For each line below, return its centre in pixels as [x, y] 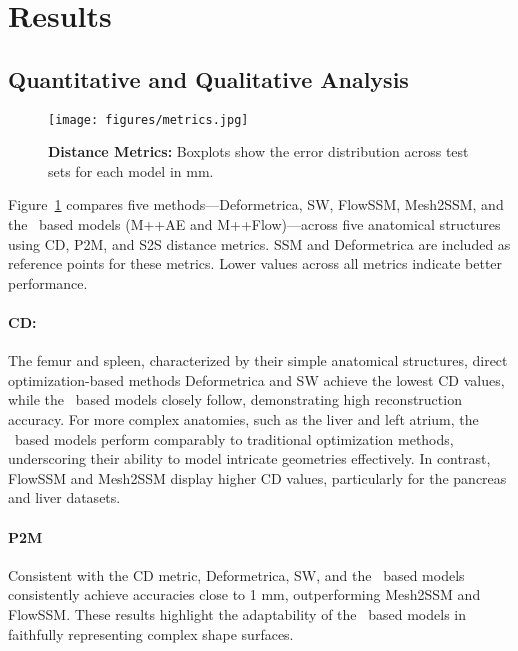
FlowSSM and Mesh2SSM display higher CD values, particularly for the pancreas [257, 477]
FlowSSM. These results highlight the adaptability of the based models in [237, 613]
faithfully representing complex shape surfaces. [151, 633]
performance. [48, 282]
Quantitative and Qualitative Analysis [208, 78]
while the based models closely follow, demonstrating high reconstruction [235, 399]
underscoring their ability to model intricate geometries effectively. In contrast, [249, 458]
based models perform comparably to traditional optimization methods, [234, 438]
